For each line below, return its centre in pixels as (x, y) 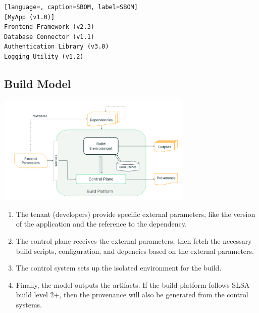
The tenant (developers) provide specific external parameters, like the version (136, 214)
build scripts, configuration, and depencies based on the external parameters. (135, 251)
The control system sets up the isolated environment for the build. (119, 268)
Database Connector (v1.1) (49, 37)
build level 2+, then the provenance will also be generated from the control (132, 295)
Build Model (38, 83)
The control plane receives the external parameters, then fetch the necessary (134, 240)
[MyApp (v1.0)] (30, 17)
